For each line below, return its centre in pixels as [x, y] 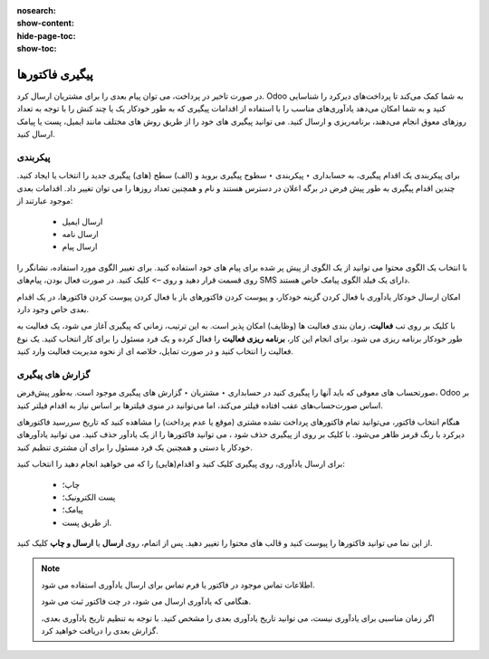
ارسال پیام [80, 247]
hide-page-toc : [46, 35]
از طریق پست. [87, 522]
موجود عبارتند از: [45, 201]
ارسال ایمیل [82, 221]
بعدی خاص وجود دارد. [53, 309]
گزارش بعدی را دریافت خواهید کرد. [100, 631]
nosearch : [36, 10]
